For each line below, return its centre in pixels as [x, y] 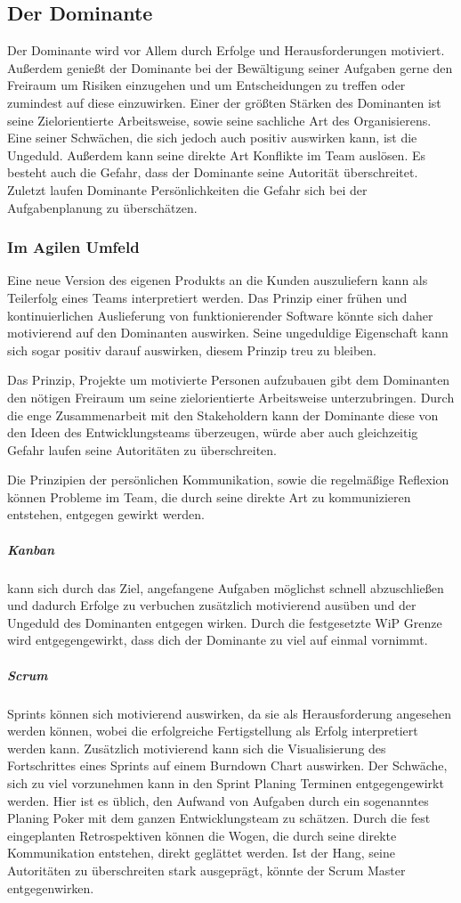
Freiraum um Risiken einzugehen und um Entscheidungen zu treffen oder [206, 85]
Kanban [31, 549]
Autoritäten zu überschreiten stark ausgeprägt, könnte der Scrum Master [206, 870]
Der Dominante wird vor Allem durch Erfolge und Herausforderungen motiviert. [226, 50]
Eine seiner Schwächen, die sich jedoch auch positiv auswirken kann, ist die [212, 138]
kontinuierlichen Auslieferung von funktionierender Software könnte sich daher [220, 315]
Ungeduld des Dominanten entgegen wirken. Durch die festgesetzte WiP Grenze [225, 622]
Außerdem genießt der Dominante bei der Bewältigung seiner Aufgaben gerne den [230, 67]
